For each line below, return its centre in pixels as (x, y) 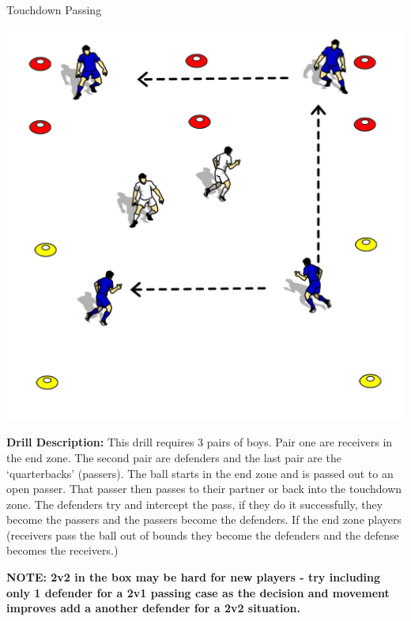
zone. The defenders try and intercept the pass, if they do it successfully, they (195, 504)
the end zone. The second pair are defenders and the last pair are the (174, 457)
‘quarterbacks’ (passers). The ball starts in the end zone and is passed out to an (200, 473)
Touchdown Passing (54, 9)
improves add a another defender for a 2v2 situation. (153, 608)
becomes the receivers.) (62, 550)
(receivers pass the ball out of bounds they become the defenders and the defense (203, 534)
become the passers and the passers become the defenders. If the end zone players (204, 519)
